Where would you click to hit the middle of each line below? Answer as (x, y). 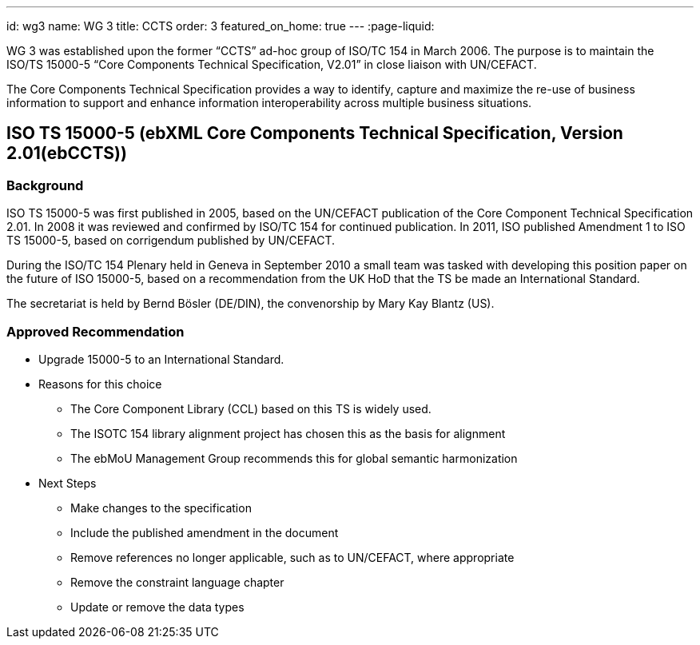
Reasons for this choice (100, 384)
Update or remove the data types (157, 607)
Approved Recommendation (95, 331)
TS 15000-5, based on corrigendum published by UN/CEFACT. (171, 241)
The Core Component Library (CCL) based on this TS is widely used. (251, 408)
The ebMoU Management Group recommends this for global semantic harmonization (294, 458)
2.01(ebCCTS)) (67, 153)
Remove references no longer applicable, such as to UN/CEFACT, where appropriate (292, 557)
